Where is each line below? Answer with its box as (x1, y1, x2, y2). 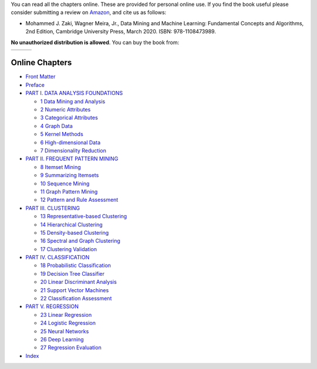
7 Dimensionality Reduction (40, 147, 107, 154)
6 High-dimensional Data (40, 138, 101, 146)
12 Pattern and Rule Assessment (40, 197, 119, 204)
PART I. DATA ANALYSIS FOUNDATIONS (25, 90, 123, 97)
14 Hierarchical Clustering (40, 221, 103, 228)
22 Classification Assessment (40, 295, 112, 302)
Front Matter (25, 73, 56, 80)
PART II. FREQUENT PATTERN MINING (25, 155, 119, 163)
